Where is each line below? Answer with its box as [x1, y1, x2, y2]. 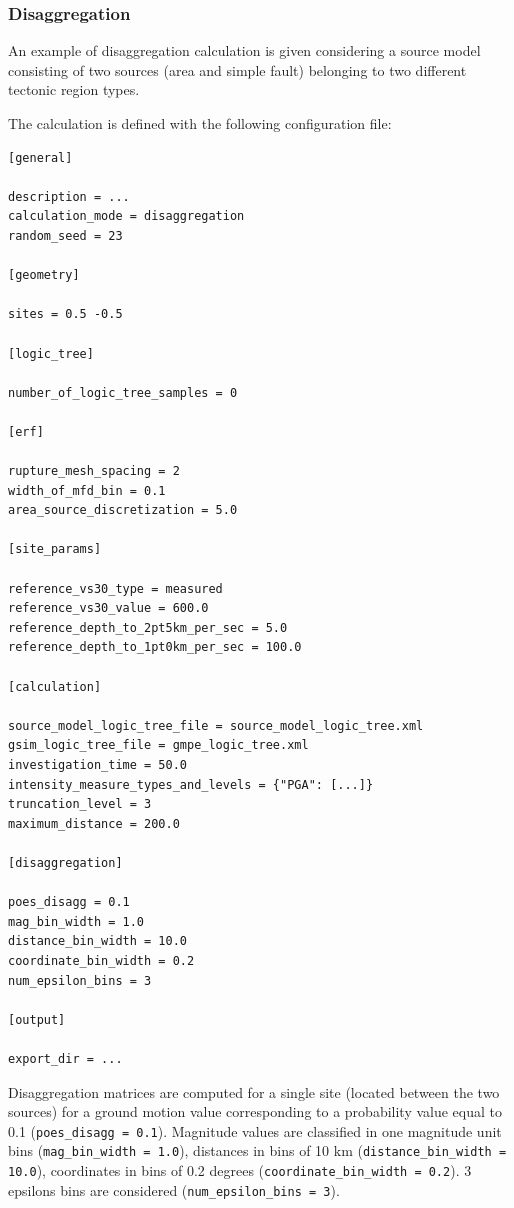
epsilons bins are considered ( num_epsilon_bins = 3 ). [8, 1179, 340, 1200]
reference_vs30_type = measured [8, 581, 223, 596]
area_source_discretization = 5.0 [8, 503, 238, 518]
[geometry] [8, 268, 80, 283]
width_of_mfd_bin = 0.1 [8, 483, 166, 498]
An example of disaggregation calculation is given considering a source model [8, 40, 481, 61]
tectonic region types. [8, 79, 140, 100]
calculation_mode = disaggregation [8, 209, 245, 224]
